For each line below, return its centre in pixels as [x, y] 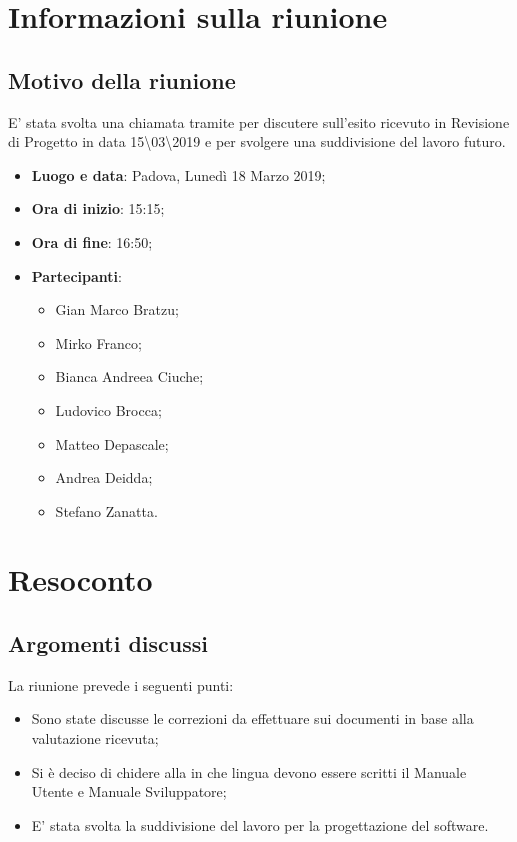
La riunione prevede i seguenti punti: [121, 684]
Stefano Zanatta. [106, 510]
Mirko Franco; [98, 342]
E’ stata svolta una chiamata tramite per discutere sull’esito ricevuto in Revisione [259, 121]
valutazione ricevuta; [95, 738]
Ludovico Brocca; [108, 409]
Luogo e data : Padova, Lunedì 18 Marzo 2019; [178, 174]
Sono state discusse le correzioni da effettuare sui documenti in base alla [252, 718]
